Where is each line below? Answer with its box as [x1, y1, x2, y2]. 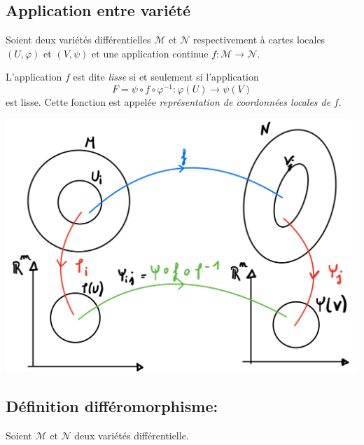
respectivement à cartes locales [193, 32, 325, 47]
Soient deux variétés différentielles [6, 32, 151, 47]
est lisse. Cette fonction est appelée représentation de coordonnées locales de [6, 95, 331, 109]
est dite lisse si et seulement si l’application [73, 69, 259, 84]
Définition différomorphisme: [6, 395, 218, 417]
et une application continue [92, 46, 209, 60]
